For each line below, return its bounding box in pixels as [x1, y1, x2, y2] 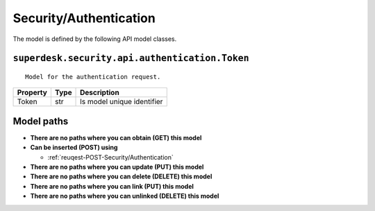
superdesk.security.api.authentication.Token [12, 53, 249, 64]
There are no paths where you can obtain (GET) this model [30, 133, 202, 142]
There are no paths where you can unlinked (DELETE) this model [30, 192, 219, 201]
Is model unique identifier [80, 97, 163, 107]
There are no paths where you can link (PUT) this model [30, 182, 194, 190]
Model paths [12, 115, 69, 127]
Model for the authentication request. [25, 73, 161, 81]
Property [17, 87, 48, 97]
